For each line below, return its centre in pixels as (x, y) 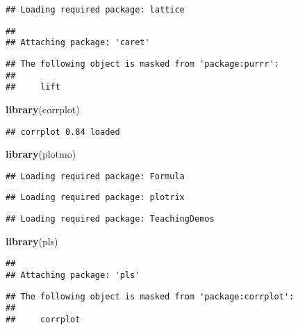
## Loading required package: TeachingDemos (110, 219)
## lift (33, 87)
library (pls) (32, 241)
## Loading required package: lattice (95, 10)
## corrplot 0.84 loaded (63, 132)
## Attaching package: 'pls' (73, 275)
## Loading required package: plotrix (95, 198)
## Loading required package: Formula (95, 176)
